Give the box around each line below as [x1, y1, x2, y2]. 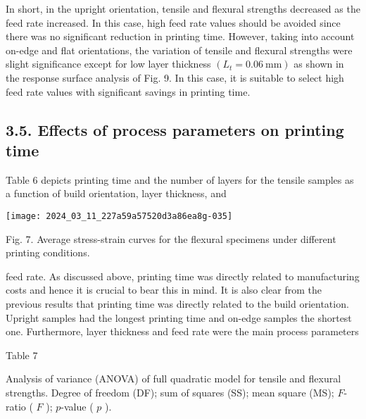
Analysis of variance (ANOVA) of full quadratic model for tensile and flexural [6, 371, 341, 386]
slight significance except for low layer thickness [6, 56, 211, 71]
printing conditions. [6, 245, 90, 260]
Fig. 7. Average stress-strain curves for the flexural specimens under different [6, 231, 336, 246]
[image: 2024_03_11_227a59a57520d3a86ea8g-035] [6, 211, 233, 221]
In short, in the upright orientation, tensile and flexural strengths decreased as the [6, 1, 360, 15]
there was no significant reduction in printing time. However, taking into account [6, 29, 355, 44]
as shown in [294, 56, 344, 71]
